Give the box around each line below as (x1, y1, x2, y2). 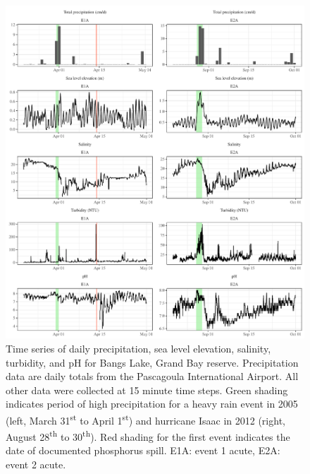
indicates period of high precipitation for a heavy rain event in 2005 (6, 396, 298, 411)
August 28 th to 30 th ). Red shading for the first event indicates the (6, 427, 290, 444)
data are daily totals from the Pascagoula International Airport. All (6, 369, 299, 384)
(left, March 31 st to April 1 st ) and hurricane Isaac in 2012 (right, (6, 410, 285, 427)
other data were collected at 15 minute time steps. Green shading (6, 382, 288, 397)
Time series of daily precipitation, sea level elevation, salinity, (6, 341, 271, 355)
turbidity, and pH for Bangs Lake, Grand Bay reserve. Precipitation (6, 355, 299, 369)
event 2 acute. (6, 457, 66, 472)
